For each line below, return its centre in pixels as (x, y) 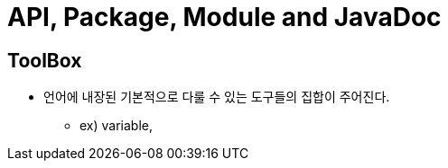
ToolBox (45, 60)
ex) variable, (117, 126)
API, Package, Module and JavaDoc (224, 17)
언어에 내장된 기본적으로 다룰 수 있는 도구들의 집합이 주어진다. (217, 97)
